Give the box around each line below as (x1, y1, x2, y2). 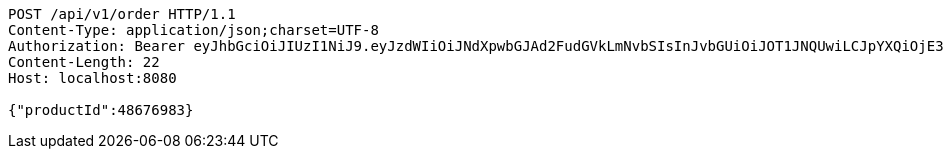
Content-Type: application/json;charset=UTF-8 (8, 22, 379, 38)
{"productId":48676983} (8, 102, 194, 118)
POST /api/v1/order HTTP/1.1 (8, 6, 236, 22)
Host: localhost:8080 (8, 70, 177, 86)
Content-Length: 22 (8, 54, 160, 70)
